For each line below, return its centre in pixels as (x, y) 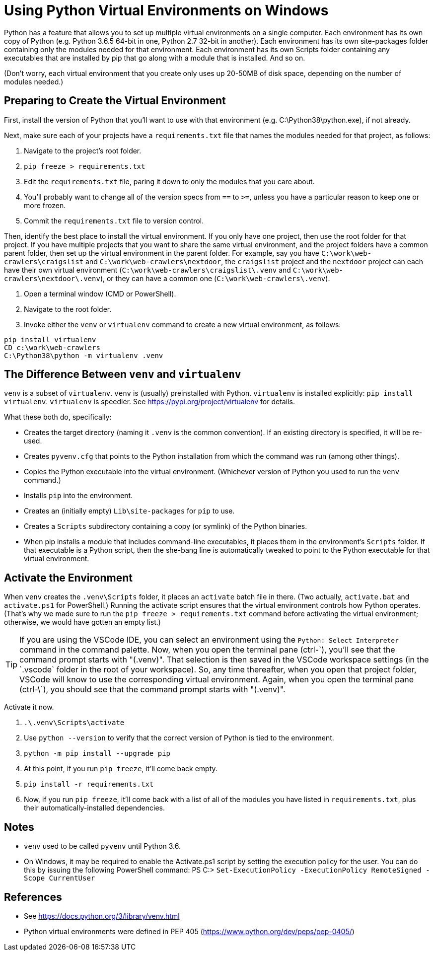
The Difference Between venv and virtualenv (123, 374)
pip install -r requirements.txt (89, 784)
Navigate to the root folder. (68, 309)
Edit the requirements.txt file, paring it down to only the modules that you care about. (169, 181)
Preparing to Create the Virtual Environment (115, 101)
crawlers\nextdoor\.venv (52, 278)
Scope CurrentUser (60, 878)
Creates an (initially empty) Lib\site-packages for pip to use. (129, 511)
